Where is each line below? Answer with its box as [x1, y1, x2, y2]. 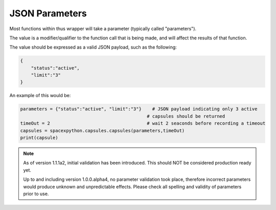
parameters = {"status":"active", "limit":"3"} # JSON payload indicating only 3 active [20, 106, 258, 112]
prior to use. [23, 191, 49, 197]
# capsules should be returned [146, 113, 225, 119]
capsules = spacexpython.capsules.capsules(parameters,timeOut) [20, 128, 185, 133]
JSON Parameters [9, 8, 87, 19]
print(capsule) [20, 135, 58, 141]
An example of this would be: [9, 92, 71, 99]
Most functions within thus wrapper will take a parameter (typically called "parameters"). [9, 26, 197, 32]
